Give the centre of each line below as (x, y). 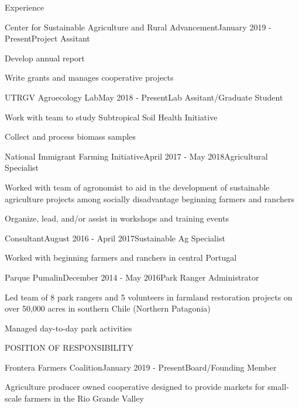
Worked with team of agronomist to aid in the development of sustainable (137, 187)
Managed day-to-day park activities (68, 328)
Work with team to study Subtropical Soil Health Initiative (111, 117)
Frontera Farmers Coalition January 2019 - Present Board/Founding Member (141, 367)
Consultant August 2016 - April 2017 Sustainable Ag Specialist (115, 238)
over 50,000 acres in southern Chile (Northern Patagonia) (108, 308)
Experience (25, 7)
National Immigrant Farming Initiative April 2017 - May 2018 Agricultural (136, 156)
